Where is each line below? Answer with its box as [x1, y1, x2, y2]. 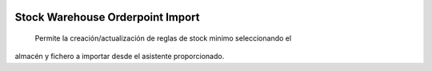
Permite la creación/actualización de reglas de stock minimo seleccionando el [34, 34, 292, 43]
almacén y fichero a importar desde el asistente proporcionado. [14, 52, 225, 61]
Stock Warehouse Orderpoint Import [14, 10, 200, 24]
